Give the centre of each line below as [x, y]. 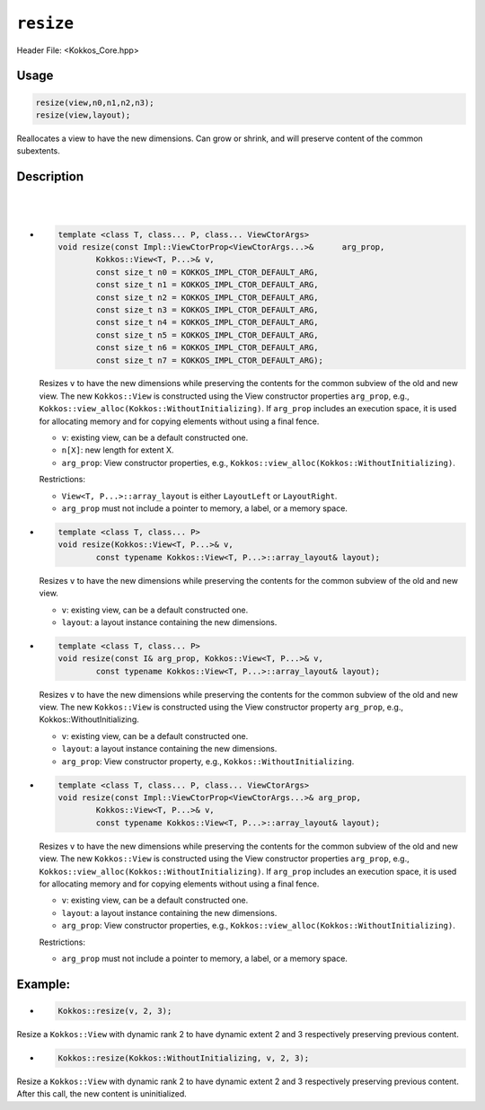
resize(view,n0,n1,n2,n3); [95, 102]
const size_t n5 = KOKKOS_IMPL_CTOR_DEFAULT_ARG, [207, 335]
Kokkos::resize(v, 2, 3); [115, 1011]
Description [50, 176]
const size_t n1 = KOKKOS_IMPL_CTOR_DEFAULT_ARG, [207, 285]
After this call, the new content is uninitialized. [102, 1094]
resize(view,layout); [83, 115]
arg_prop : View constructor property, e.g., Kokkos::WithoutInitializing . [208, 761]
